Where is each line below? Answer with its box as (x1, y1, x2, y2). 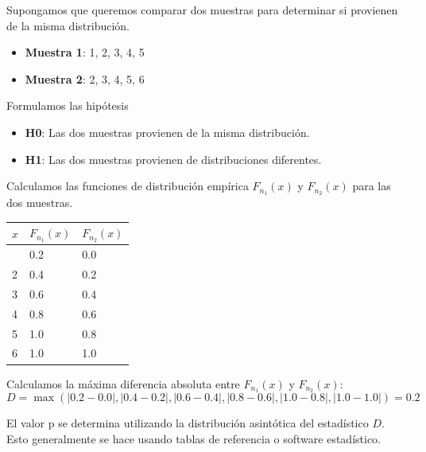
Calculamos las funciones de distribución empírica (6, 177, 249, 194)
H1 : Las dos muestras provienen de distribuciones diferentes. (25, 150, 322, 167)
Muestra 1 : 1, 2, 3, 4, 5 (25, 44, 145, 60)
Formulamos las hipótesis (6, 97, 129, 114)
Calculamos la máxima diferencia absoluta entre (6, 375, 240, 392)
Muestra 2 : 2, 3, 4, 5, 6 (25, 70, 145, 87)
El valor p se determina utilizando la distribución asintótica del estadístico (6, 415, 369, 431)
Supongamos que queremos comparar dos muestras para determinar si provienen (6, 2, 398, 18)
